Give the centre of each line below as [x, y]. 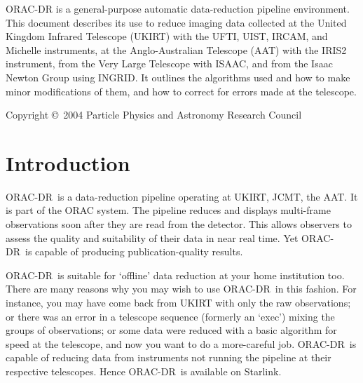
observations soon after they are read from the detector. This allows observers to [179, 224]
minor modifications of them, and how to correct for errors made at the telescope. [181, 91]
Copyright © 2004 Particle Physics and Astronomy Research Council [154, 115]
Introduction [68, 162]
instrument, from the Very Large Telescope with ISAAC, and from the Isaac [169, 63]
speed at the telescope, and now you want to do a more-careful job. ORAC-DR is [181, 343]
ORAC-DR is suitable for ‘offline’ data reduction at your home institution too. [175, 275]
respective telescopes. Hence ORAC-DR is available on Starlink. [144, 371]
